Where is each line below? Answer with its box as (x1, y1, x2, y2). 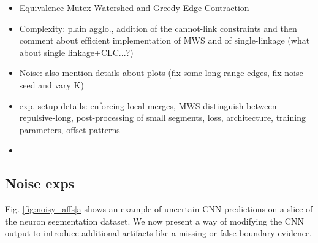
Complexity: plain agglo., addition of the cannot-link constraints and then (19, 21, 297, 34)
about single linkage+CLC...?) (19, 45, 134, 58)
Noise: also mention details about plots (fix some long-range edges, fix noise (19, 66, 303, 79)
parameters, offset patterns (19, 123, 120, 136)
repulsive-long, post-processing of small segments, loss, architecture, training (19, 111, 306, 124)
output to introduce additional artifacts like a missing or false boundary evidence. (5, 226, 312, 239)
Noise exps (5, 174, 75, 193)
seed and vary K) (19, 78, 84, 91)
